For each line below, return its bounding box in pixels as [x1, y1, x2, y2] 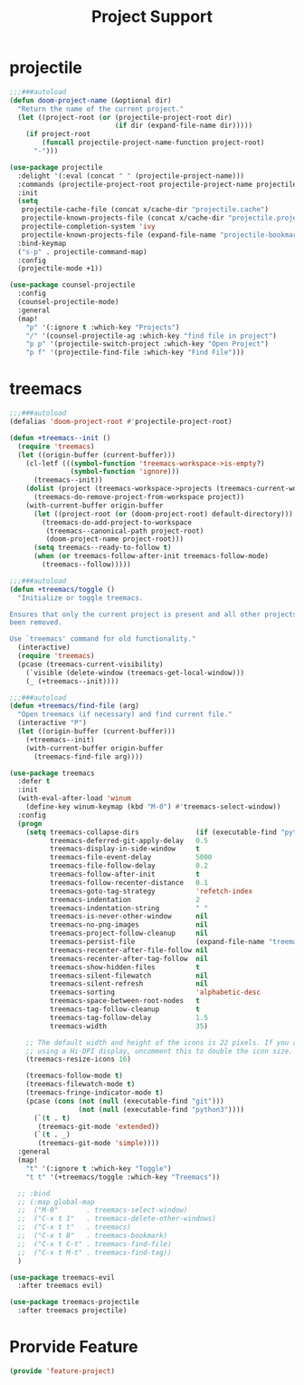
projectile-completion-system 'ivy [21, 222, 156, 231]
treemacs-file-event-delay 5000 [49, 853, 213, 862]
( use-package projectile [9, 162, 103, 172]
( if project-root [25, 130, 91, 139]
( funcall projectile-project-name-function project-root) [42, 138, 265, 147]
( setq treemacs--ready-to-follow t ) [33, 543, 172, 553]
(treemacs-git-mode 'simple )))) [37, 1139, 160, 1148]
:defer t [17, 777, 51, 786]
